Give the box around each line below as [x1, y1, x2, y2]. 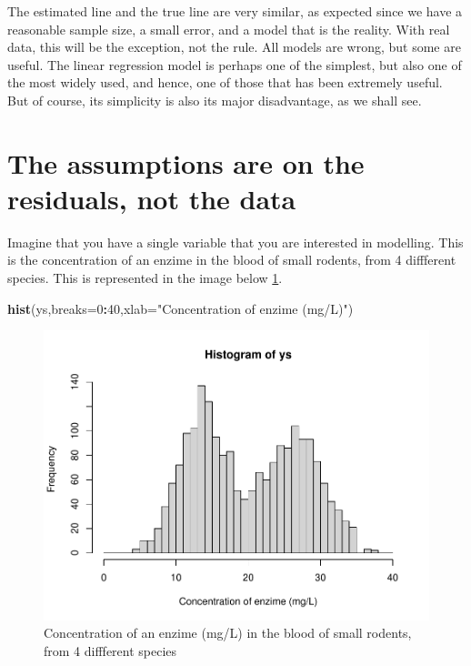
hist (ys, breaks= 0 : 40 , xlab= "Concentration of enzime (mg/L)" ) [7, 298, 354, 318]
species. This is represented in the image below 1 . [7, 268, 283, 288]
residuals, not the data [7, 179, 296, 217]
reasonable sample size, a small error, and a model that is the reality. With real [7, 19, 450, 38]
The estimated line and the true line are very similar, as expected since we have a [7, 2, 463, 20]
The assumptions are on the [7, 144, 365, 181]
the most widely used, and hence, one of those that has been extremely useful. [7, 73, 443, 92]
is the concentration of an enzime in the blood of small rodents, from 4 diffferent [7, 250, 456, 269]
